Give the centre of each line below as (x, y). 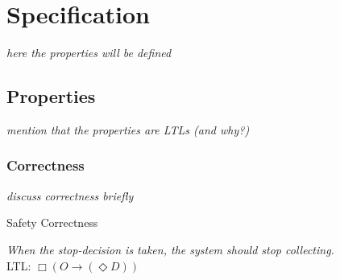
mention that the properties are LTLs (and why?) (128, 129)
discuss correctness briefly (70, 195)
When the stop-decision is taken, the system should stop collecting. (170, 249)
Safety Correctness (52, 222)
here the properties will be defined (89, 53)
